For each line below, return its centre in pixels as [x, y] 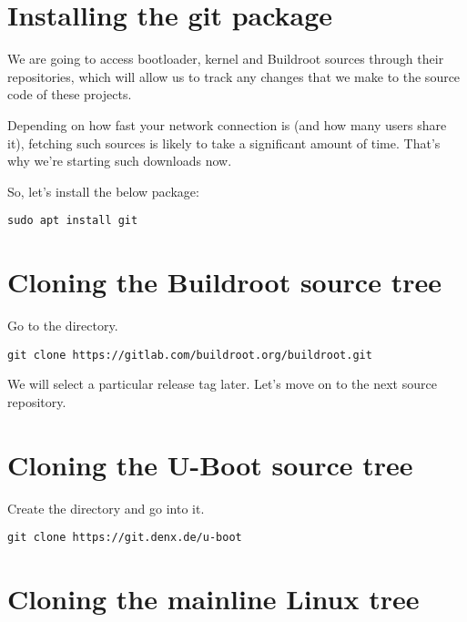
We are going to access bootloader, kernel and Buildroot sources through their [226, 59]
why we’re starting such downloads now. [120, 161]
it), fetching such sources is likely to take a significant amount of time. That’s [224, 143]
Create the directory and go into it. [106, 508]
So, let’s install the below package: [103, 191]
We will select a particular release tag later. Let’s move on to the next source [222, 384]
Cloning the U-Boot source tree [210, 464]
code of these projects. [70, 94]
